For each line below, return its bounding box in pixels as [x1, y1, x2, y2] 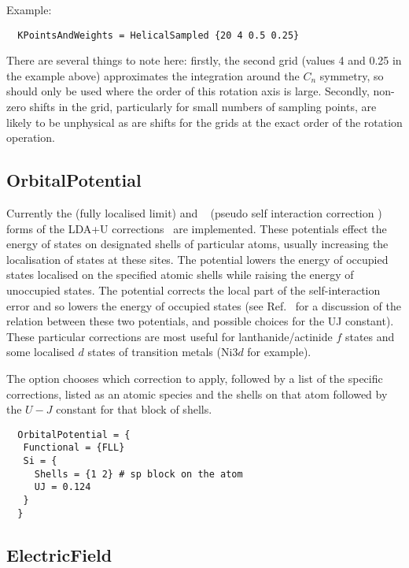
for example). [247, 343, 311, 360]
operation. [6, 129, 55, 146]
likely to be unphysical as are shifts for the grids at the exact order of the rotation [6, 113, 403, 130]
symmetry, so [319, 67, 384, 84]
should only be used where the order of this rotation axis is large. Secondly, [6, 83, 370, 99]
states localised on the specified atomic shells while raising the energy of [6, 266, 354, 283]
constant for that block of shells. [56, 401, 212, 418]
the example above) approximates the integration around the [6, 67, 300, 84]
